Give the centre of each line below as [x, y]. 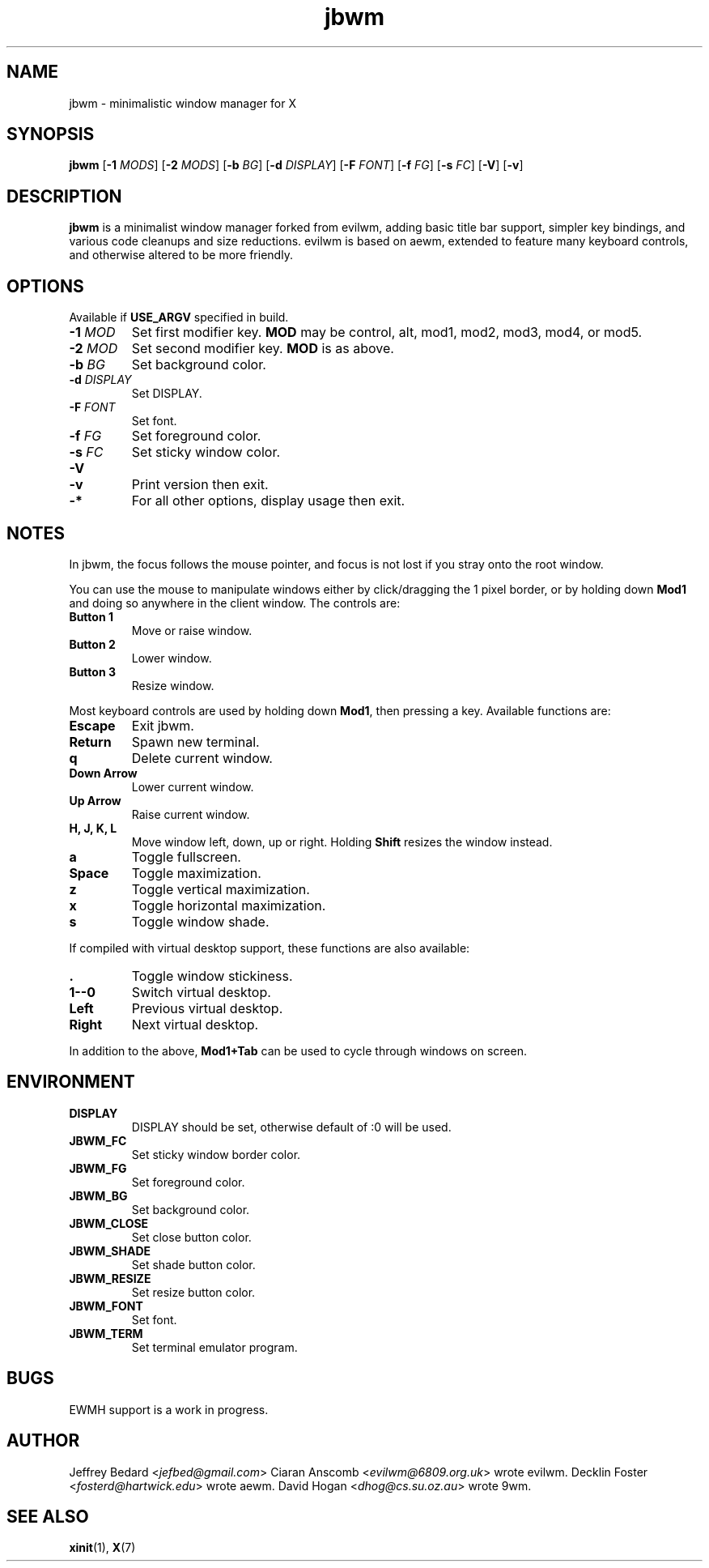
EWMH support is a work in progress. [169, 1409]
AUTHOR [43, 1441]
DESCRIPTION [64, 196]
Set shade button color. [193, 1264]
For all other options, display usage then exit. [268, 501]
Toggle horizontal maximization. [229, 905]
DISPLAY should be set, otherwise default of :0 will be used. [291, 1127]
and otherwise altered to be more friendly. [181, 255]
